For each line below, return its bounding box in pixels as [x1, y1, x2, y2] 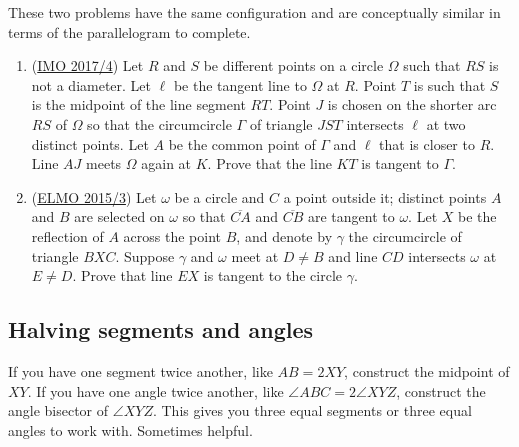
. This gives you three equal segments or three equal [152, 400, 472, 421]
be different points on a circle [203, 55, 384, 76]
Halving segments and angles [8, 314, 314, 345]
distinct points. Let [31, 133, 149, 154]
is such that [413, 74, 486, 95]
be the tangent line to [173, 74, 307, 95]
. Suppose [115, 245, 175, 266]
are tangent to [307, 206, 395, 227]
